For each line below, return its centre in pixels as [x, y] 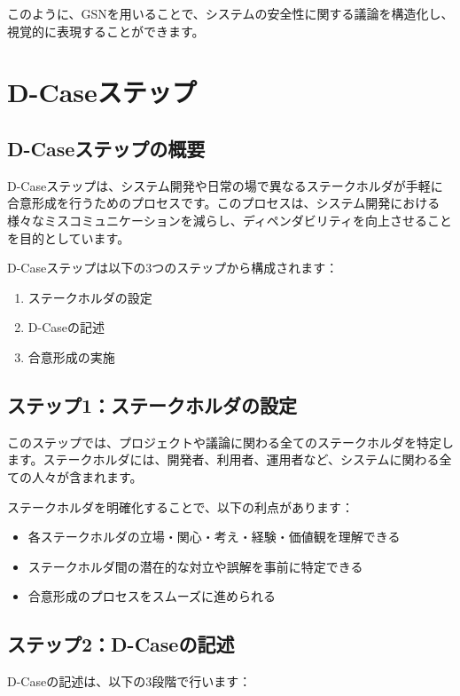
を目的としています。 [69, 237]
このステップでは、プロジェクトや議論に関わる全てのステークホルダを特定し [230, 442]
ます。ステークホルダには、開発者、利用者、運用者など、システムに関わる [223, 459]
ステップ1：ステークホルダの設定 [152, 404]
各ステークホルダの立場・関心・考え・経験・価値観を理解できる [214, 537]
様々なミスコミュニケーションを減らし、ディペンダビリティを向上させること [230, 220]
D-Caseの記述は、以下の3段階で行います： [129, 681]
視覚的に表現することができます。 [106, 31]
